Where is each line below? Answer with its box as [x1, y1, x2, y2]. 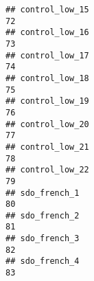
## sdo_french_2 [5, 210, 80, 221]
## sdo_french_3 [5, 234, 80, 244]
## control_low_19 [5, 96, 89, 106]
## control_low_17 [5, 50, 89, 60]
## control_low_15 [5, 5, 89, 14]
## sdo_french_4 [5, 256, 80, 267]
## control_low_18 [5, 73, 89, 83]
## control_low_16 [5, 27, 89, 38]
